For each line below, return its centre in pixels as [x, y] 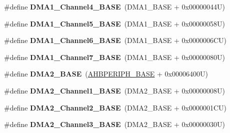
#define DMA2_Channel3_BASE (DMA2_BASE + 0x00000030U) [114, 124]
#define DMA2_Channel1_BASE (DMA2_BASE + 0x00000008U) [114, 90]
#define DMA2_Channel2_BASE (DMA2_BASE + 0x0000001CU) [115, 107]
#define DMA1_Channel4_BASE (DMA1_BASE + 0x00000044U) [114, 6]
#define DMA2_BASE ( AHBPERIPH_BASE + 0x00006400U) [106, 74]
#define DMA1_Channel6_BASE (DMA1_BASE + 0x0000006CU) [115, 40]
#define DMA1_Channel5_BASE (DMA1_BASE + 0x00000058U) [114, 23]
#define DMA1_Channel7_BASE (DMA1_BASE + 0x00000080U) [114, 57]
